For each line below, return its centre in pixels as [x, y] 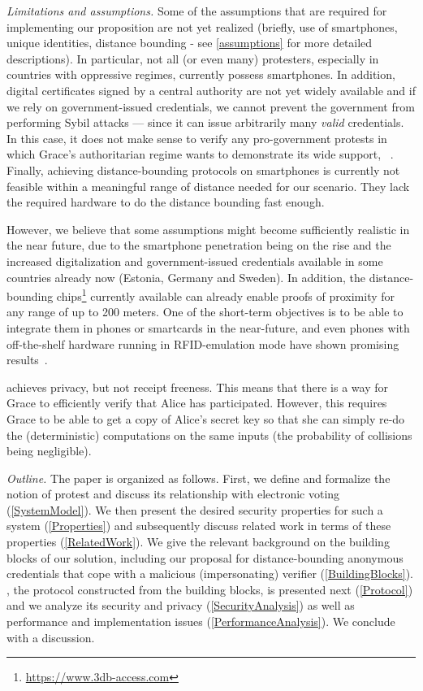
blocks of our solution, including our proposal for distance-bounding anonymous [205, 557]
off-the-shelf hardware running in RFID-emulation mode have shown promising [203, 343]
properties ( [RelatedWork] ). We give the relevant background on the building [198, 542]
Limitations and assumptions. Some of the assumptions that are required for [197, 11]
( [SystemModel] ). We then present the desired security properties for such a [195, 509]
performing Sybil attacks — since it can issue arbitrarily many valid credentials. [205, 122]
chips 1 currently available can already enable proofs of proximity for [226, 295]
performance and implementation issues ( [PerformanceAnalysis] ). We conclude [201, 621]
